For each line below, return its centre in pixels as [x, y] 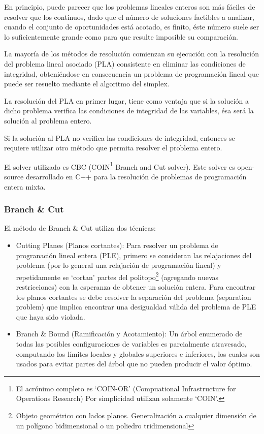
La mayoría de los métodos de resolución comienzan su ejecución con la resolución [131, 54]
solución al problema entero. [48, 120]
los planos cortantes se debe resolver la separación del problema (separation [134, 297]
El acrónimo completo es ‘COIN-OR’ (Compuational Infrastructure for [126, 388]
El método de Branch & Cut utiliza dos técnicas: [80, 228]
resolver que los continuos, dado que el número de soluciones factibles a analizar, [129, 17]
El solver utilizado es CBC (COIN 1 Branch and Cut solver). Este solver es [120, 166]
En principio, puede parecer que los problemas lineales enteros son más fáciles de [130, 7]
